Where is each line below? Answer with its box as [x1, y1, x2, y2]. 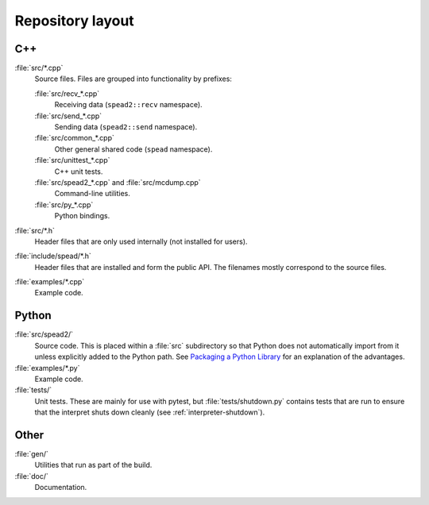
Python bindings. [54, 211, 110, 221]
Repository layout [14, 12, 134, 29]
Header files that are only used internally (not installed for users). [34, 237, 248, 246]
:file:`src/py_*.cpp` [34, 199, 94, 210]
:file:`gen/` [14, 449, 49, 459]
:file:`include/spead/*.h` [14, 251, 91, 261]
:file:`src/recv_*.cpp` [34, 88, 100, 98]
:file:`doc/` [14, 471, 49, 480]
